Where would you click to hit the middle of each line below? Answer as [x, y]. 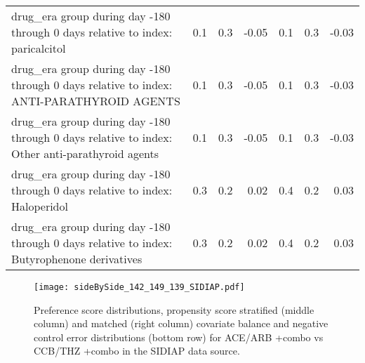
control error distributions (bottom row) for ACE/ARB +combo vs [179, 337]
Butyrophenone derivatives [77, 259]
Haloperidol [40, 206]
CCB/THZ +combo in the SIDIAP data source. [137, 351]
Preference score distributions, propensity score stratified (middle [174, 309]
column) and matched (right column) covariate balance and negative [181, 323]
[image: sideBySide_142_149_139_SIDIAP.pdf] [139, 287]
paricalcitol [39, 48]
